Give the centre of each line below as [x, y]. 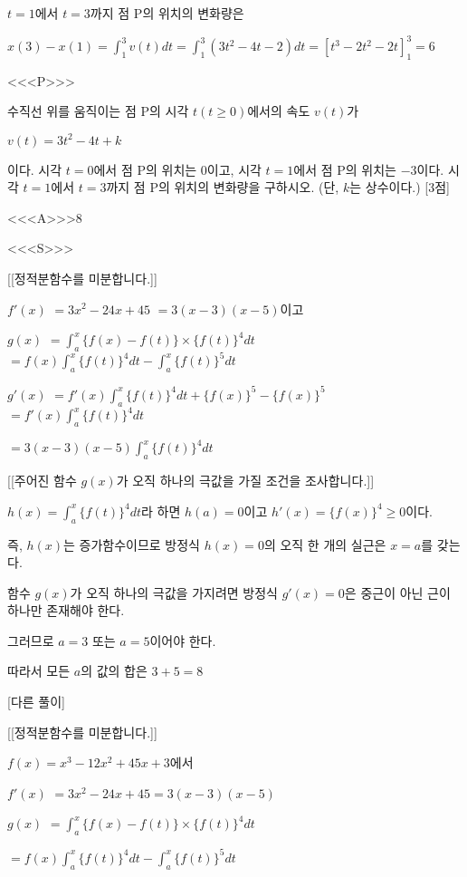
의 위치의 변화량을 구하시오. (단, [248, 187]
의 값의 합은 [114, 671]
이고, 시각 [234, 169]
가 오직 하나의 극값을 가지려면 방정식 [174, 592]
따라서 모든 [39, 671]
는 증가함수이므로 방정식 [132, 544]
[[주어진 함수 [42, 481]
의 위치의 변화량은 [193, 13]
